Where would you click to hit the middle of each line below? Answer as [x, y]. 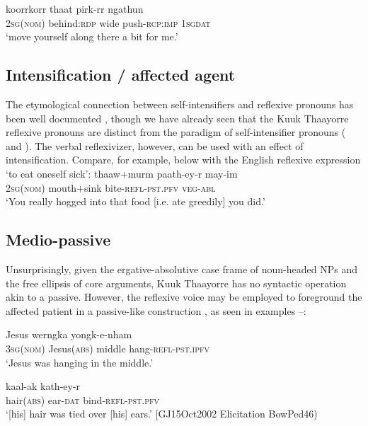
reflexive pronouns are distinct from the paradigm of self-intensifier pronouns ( [176, 132]
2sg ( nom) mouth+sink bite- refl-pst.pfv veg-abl [111, 187]
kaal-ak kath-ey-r [43, 386]
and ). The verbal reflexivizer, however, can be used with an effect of [155, 145]
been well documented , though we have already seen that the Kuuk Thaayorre [177, 118]
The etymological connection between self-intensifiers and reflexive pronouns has [180, 104]
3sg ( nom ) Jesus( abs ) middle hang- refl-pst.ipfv [108, 348]
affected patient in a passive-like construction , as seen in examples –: [156, 310]
